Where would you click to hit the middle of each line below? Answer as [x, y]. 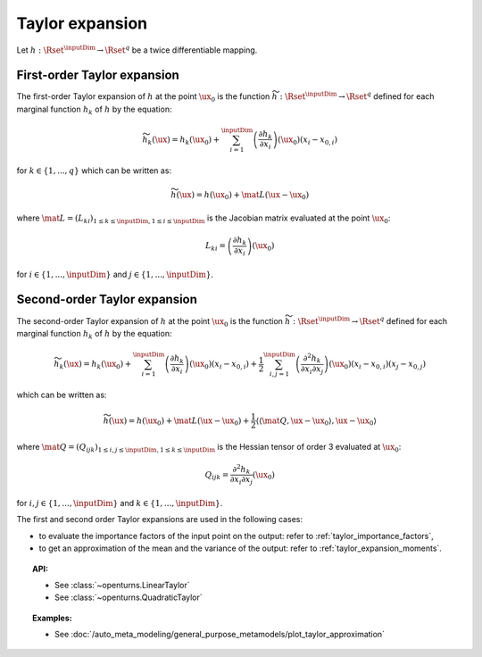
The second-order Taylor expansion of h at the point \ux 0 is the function [150, 322]
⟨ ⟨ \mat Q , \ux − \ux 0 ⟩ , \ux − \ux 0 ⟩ [316, 421]
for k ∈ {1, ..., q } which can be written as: [94, 170]
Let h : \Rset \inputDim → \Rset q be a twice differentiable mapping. [137, 49]
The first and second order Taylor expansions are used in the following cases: [160, 520]
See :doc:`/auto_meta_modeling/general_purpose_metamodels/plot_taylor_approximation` [220, 635]
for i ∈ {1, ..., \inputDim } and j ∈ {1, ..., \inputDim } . [115, 274]
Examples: [52, 618]
